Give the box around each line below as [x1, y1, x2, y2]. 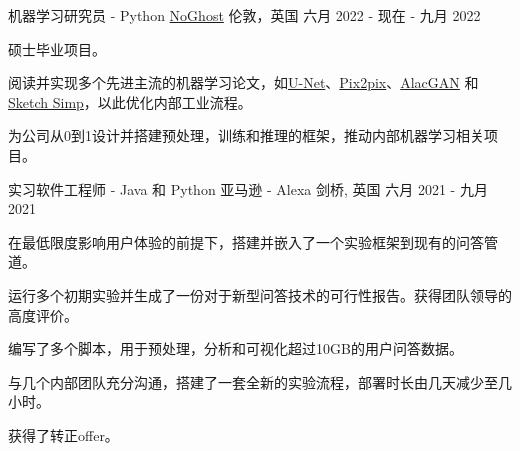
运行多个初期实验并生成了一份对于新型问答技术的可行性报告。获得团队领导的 [8, 284, 512, 305]
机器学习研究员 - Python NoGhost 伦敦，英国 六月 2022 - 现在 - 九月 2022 [8, 5, 481, 25]
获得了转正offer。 [8, 424, 119, 445]
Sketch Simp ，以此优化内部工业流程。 [8, 91, 252, 112]
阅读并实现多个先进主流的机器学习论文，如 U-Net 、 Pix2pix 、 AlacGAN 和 [8, 72, 479, 93]
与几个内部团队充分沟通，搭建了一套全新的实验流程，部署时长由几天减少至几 [8, 371, 512, 392]
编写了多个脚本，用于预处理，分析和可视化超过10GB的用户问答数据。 [8, 338, 463, 359]
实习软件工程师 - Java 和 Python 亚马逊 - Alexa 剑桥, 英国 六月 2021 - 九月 [8, 178, 488, 199]
